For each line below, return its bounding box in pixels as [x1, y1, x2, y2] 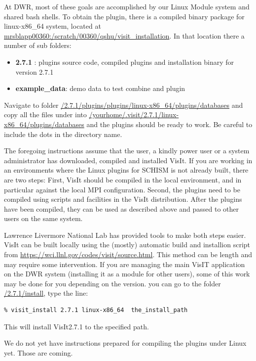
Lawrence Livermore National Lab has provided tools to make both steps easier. [4, 229, 246, 240]
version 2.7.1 [15, 66, 54, 77]
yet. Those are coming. [4, 347, 73, 358]
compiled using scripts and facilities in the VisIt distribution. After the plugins [4, 194, 242, 204]
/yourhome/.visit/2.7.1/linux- [89, 109, 179, 120]
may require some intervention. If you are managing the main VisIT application [4, 259, 245, 269]
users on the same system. [4, 213, 83, 224]
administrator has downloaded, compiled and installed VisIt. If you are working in [4, 155, 253, 165]
